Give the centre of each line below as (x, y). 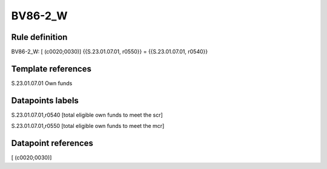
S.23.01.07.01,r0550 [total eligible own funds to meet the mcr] (88, 126)
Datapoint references (52, 143)
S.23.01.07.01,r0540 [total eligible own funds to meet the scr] (87, 115)
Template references (51, 69)
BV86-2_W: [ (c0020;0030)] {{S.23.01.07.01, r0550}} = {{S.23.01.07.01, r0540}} (110, 52)
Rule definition (39, 37)
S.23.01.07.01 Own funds (42, 83)
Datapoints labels (45, 100)
